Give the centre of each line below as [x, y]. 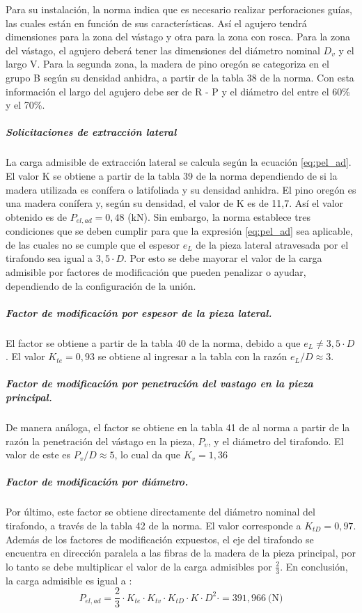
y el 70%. [25, 105]
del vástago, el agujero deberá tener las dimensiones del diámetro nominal [163, 50]
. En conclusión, [314, 566]
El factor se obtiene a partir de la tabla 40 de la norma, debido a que [153, 342]
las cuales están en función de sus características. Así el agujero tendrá [156, 23]
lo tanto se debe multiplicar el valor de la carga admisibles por [139, 566]
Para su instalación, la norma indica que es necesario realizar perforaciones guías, [179, 9]
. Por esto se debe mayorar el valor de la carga [223, 258]
